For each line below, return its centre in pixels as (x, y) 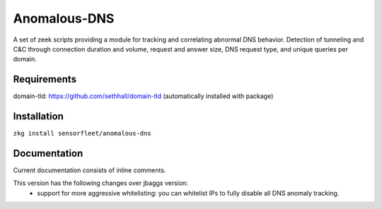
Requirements (45, 79)
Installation (38, 117)
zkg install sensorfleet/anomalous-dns (82, 133)
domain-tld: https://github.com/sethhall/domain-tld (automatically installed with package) (143, 96)
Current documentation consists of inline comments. (89, 170)
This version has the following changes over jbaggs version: (101, 183)
